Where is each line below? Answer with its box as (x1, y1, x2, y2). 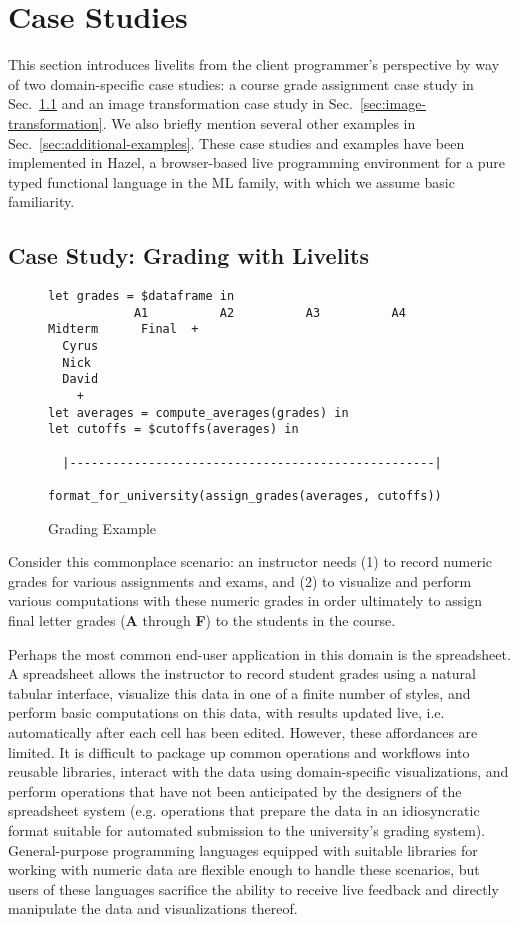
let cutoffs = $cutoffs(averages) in (48, 422, 299, 437)
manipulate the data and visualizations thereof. (8, 898, 298, 919)
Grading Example (48, 517, 157, 538)
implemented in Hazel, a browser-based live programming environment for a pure (8, 152, 506, 173)
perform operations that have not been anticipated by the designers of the (8, 780, 462, 801)
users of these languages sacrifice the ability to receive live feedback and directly (8, 878, 499, 899)
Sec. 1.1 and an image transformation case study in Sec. (8, 93, 353, 114)
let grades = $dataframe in (48, 289, 235, 304)
